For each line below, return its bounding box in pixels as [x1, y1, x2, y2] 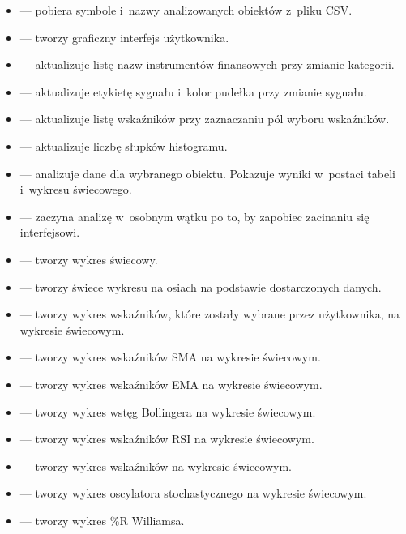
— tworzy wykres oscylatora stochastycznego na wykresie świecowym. [19, 485, 367, 502]
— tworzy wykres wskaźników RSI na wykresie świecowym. [19, 430, 314, 447]
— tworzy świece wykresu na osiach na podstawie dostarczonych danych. [19, 278, 382, 295]
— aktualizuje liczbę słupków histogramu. [19, 137, 228, 154]
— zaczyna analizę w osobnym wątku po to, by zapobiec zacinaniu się [19, 207, 370, 224]
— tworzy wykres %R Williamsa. [19, 511, 185, 528]
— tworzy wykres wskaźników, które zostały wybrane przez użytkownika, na [19, 305, 400, 323]
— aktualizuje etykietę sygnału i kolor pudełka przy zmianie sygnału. [19, 83, 367, 100]
